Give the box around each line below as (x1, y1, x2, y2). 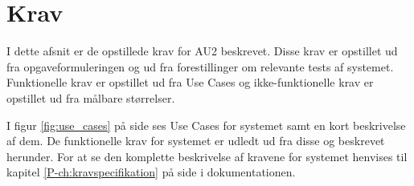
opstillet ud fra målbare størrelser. (6, 89, 175, 106)
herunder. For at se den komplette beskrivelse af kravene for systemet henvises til (6, 148, 408, 164)
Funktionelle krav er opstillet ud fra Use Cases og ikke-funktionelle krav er (6, 74, 374, 91)
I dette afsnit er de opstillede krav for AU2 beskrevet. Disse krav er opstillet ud (6, 42, 398, 59)
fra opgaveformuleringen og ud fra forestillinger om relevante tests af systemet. (6, 58, 394, 75)
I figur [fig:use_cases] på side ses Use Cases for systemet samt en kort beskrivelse (6, 116, 406, 133)
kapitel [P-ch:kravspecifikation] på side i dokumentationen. (6, 164, 296, 180)
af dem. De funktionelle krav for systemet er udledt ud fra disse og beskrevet (6, 132, 385, 149)
